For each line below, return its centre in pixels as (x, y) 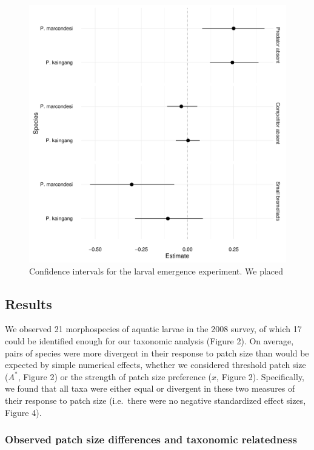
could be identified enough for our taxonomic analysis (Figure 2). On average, (149, 340)
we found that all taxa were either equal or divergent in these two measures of (150, 388)
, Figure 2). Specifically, (261, 376)
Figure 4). (23, 412)
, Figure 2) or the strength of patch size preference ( (115, 376)
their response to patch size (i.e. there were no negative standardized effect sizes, (155, 400)
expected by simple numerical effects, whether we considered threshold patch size (155, 365)
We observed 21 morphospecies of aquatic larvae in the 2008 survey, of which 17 (153, 329)
